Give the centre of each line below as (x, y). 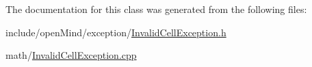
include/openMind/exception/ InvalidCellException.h (116, 32)
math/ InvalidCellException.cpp (71, 55)
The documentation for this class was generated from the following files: (156, 9)
